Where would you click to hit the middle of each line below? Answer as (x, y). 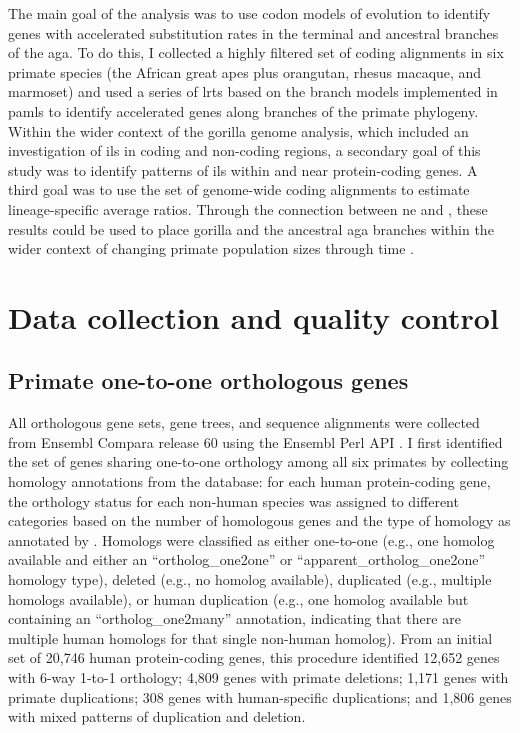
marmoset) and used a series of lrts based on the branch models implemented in (253, 91)
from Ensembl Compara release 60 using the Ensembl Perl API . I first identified (255, 441)
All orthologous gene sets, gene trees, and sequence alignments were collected (244, 422)
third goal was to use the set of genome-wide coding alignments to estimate (239, 189)
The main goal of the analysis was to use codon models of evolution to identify (249, 13)
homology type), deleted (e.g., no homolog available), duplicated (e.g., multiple (250, 579)
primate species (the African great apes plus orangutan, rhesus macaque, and (245, 71)
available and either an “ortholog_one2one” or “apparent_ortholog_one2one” (247, 559)
